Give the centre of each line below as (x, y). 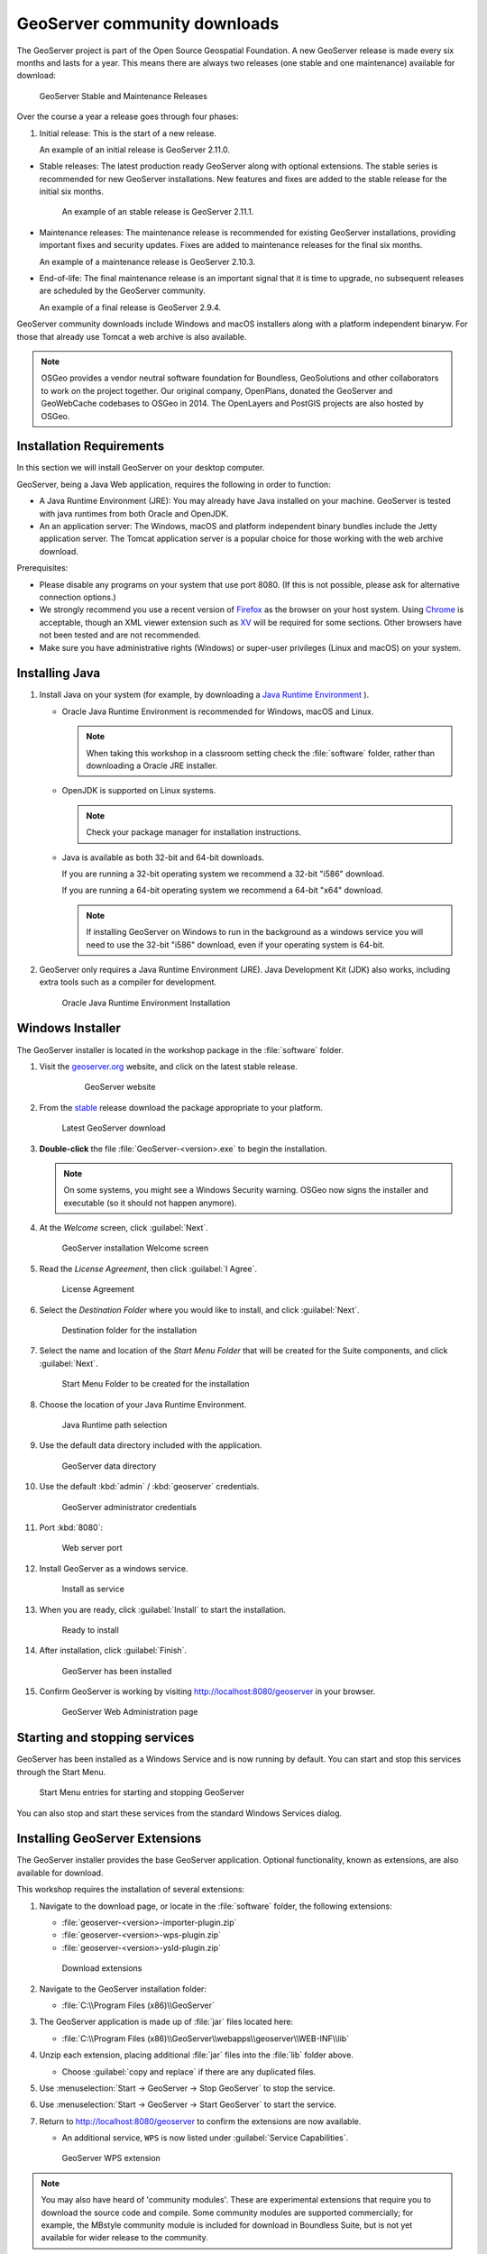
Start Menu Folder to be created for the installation (156, 1384)
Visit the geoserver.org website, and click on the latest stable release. (168, 1066)
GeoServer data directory (109, 1466)
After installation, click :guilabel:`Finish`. (113, 1651)
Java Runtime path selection (115, 1425)
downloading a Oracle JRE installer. (152, 765)
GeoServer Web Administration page (130, 1712)
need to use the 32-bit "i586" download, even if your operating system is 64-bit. (235, 944)
